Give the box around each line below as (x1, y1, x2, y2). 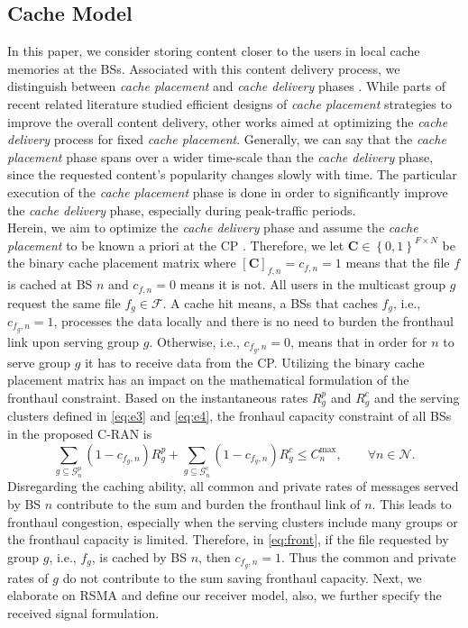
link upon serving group (7, 332, 140, 350)
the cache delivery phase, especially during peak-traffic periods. (7, 200, 356, 219)
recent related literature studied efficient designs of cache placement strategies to (7, 94, 452, 113)
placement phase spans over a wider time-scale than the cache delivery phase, (7, 147, 434, 166)
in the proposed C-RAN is (7, 423, 152, 442)
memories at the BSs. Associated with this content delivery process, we (7, 59, 400, 77)
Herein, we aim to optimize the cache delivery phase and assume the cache (7, 218, 418, 237)
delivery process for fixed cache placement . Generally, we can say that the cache (7, 130, 446, 149)
